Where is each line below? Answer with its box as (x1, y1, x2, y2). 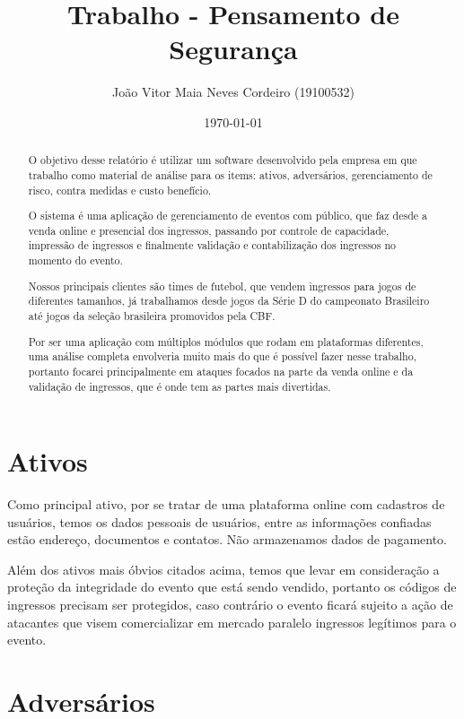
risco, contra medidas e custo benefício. (28, 182, 212, 197)
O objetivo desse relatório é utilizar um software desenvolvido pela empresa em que (28, 152, 417, 168)
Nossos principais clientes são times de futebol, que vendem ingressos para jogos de (28, 278, 416, 293)
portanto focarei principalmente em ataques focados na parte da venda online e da (28, 363, 414, 378)
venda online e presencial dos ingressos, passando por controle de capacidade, (28, 222, 390, 238)
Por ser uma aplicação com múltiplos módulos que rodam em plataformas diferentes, (28, 334, 424, 349)
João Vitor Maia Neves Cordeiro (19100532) (112, 82, 355, 101)
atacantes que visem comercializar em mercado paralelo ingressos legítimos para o (7, 612, 457, 631)
